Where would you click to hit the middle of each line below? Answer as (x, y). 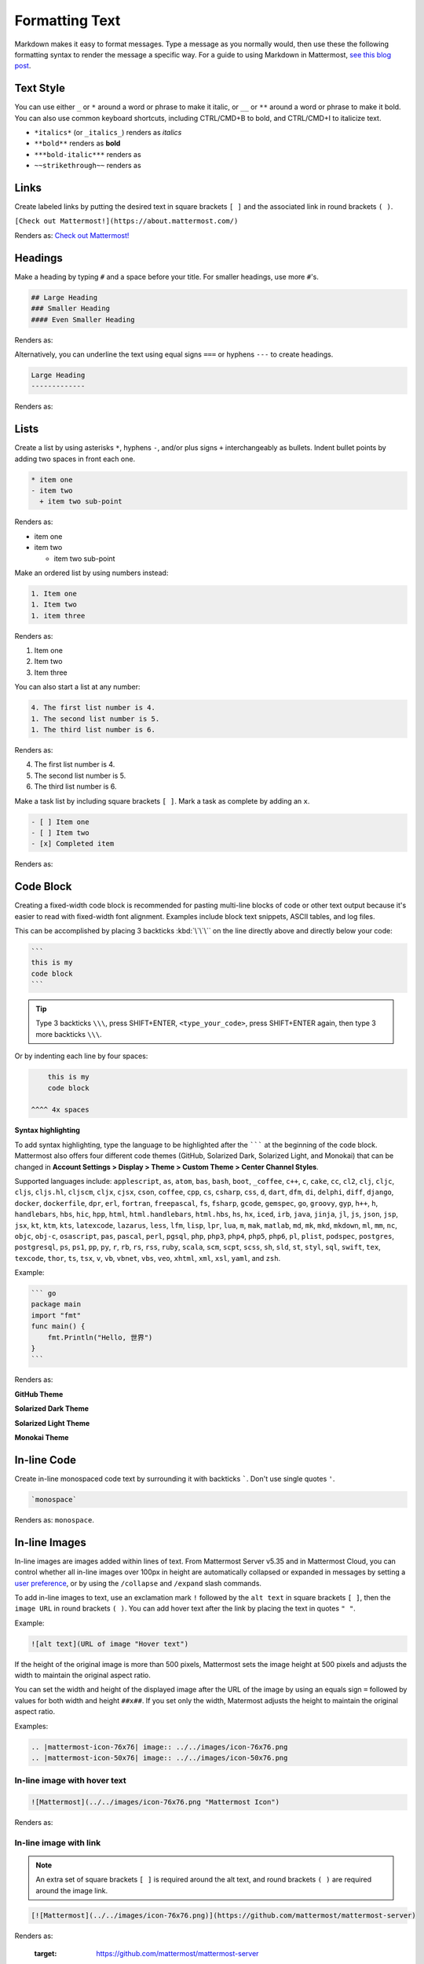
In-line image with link (58, 1842)
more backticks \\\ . (69, 1034)
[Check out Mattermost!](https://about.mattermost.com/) (126, 221)
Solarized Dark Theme (52, 1409)
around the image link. (72, 1890)
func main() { (58, 1326)
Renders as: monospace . (54, 1519)
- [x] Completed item (73, 844)
